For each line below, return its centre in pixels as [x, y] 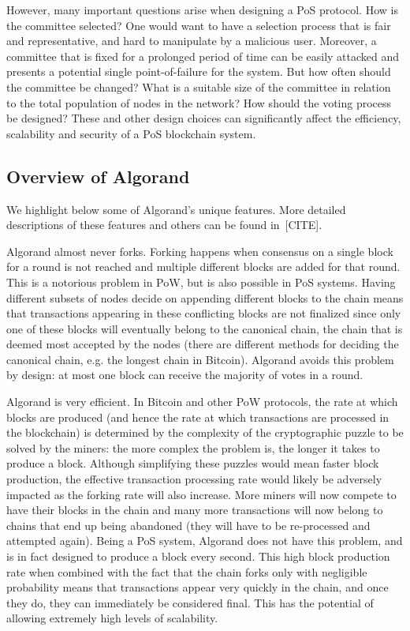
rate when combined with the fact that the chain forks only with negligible [187, 571]
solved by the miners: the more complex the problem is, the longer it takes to [193, 447]
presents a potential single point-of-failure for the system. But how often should [199, 71]
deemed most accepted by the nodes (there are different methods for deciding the [203, 344]
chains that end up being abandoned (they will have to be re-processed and [188, 525]
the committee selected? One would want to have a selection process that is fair [199, 25]
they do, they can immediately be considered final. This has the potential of [190, 602]
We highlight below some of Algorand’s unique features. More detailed [176, 209]
